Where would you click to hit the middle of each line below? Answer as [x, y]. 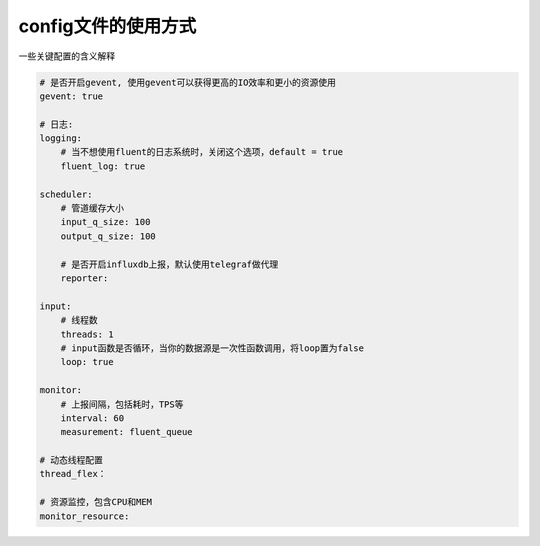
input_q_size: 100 [105, 222]
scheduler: [66, 194]
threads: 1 [87, 334]
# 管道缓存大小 [92, 208]
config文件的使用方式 [107, 26]
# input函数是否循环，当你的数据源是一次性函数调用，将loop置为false [212, 348]
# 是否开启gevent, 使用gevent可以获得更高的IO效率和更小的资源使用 [188, 82]
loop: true [87, 362]
